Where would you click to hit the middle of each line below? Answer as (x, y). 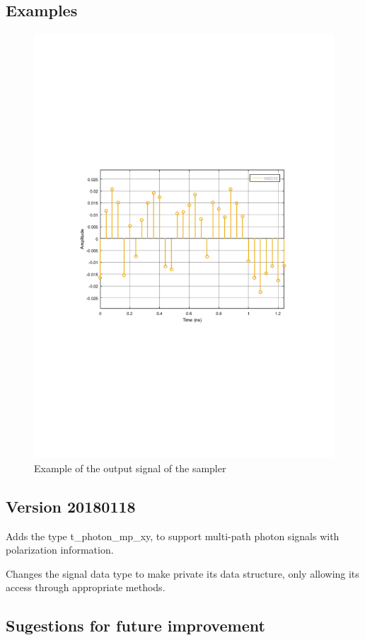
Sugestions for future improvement (135, 625)
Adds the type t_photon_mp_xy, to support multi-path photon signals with (173, 536)
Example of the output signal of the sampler (130, 468)
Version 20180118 (71, 506)
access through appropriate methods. (86, 587)
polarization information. (60, 550)
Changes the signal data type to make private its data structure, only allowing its (182, 573)
